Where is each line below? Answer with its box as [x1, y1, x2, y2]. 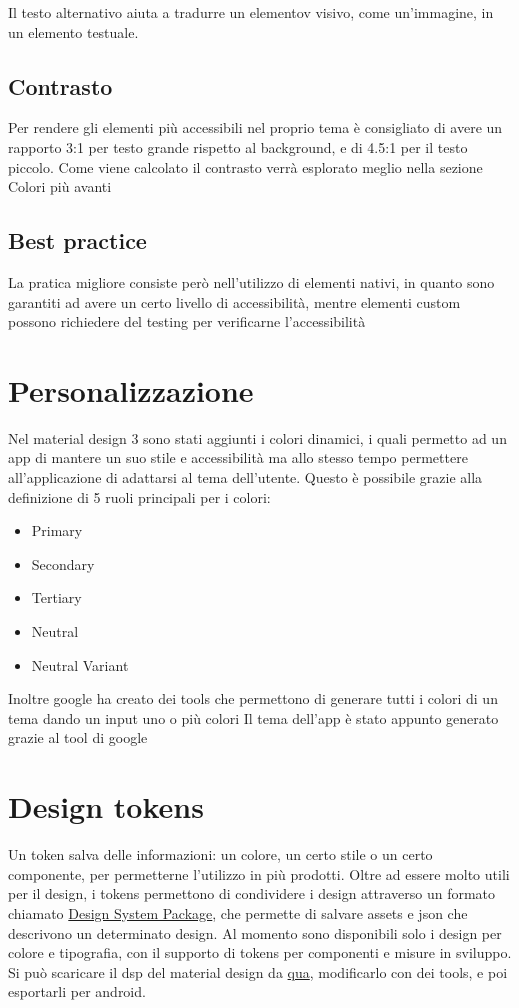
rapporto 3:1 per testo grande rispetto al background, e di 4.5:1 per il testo [8, 136, 468, 157]
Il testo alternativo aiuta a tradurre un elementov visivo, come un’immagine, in [8, 2, 494, 22]
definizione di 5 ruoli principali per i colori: [8, 486, 271, 507]
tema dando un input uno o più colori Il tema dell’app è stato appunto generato [8, 707, 499, 728]
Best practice [8, 225, 147, 256]
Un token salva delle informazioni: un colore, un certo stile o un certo [8, 844, 433, 865]
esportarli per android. [8, 981, 146, 1002]
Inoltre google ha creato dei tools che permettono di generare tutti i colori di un [8, 688, 498, 709]
